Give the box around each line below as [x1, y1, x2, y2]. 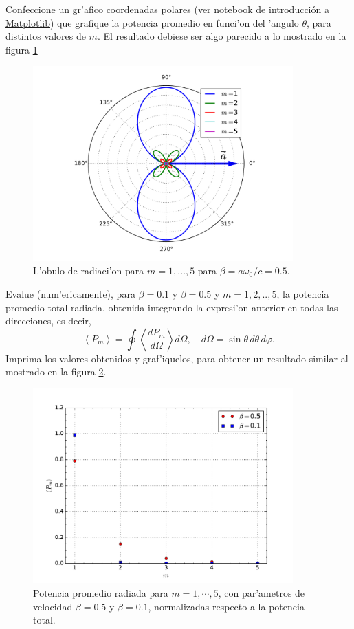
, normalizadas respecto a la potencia [148, 599, 305, 613]
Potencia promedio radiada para [33, 586, 168, 600]
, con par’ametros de [218, 586, 305, 600]
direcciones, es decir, [5, 313, 91, 328]
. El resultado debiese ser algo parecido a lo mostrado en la [97, 29, 346, 43]
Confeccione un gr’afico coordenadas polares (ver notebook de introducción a [5, 2, 329, 16]
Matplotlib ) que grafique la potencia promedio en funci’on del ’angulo [5, 15, 299, 30]
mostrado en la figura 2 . [5, 364, 107, 379]
